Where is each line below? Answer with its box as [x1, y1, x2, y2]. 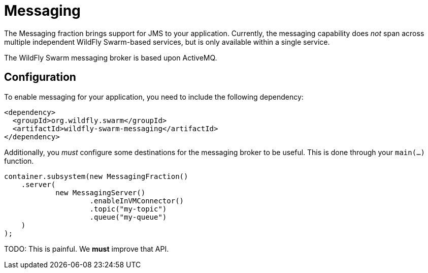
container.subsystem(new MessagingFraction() [4, 172, 188, 180]
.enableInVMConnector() [89, 196, 184, 205]
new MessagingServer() [55, 188, 146, 197]
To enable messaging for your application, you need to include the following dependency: [4, 92, 304, 101]
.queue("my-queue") [89, 213, 167, 221]
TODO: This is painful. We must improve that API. [4, 244, 169, 253]
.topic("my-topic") [89, 204, 167, 213]
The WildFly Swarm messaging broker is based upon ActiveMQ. [4, 53, 217, 62]
